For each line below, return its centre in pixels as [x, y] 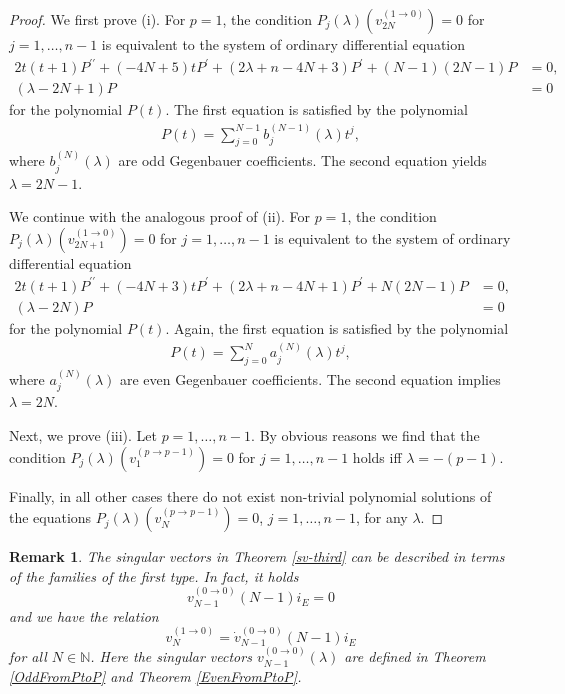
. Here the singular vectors [171, 656]
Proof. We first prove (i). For [97, 19]
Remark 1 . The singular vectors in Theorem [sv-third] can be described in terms [257, 556]
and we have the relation [84, 615]
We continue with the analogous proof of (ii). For [159, 216]
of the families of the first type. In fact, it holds [154, 575]
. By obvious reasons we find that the [365, 435]
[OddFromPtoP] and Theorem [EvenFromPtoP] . [155, 675]
